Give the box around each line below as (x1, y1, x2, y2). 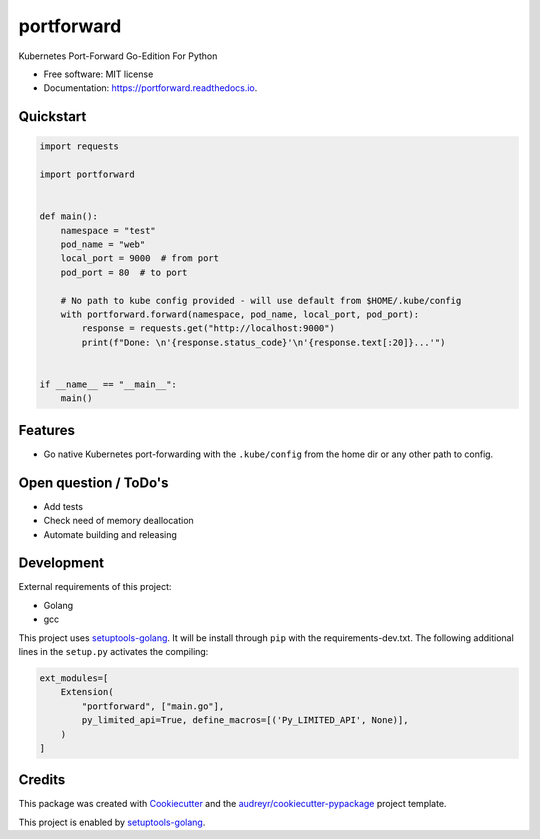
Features (18, 421, 75, 439)
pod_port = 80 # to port (60, 266, 188, 278)
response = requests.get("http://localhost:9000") (81, 323, 335, 334)
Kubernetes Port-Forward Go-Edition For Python (18, 50, 218, 62)
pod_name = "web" (60, 239, 146, 250)
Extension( (60, 686, 114, 698)
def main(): (39, 211, 99, 222)
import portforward (39, 169, 135, 180)
